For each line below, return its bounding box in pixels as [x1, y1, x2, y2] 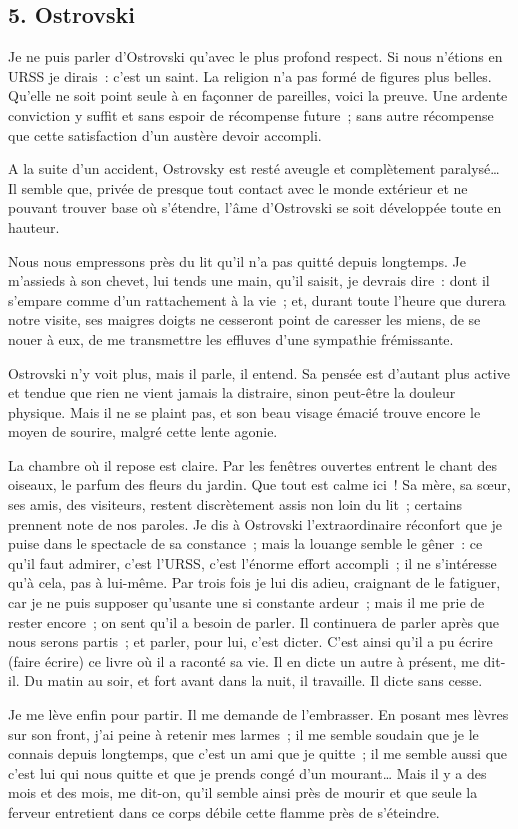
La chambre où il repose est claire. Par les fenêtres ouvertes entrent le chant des [8, 454, 498, 475]
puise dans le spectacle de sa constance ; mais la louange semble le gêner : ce [8, 533, 483, 554]
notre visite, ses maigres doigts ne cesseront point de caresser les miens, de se [8, 309, 481, 330]
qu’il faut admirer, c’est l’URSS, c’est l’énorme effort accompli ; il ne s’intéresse [8, 552, 497, 573]
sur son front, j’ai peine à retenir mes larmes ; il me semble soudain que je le [8, 723, 479, 744]
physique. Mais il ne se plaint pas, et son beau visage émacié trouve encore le [8, 401, 481, 422]
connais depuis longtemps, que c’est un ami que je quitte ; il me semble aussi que [8, 743, 508, 764]
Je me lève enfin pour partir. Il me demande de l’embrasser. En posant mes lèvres [8, 704, 509, 725]
